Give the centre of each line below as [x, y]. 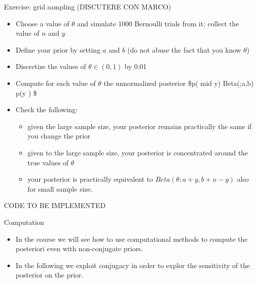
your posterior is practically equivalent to [90, 179]
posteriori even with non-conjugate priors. [79, 248]
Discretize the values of [51, 66]
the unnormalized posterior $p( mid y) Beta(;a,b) [179, 83]
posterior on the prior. [49, 275]
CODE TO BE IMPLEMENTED [55, 205]
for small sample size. [60, 188]
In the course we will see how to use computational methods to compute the [131, 239]
